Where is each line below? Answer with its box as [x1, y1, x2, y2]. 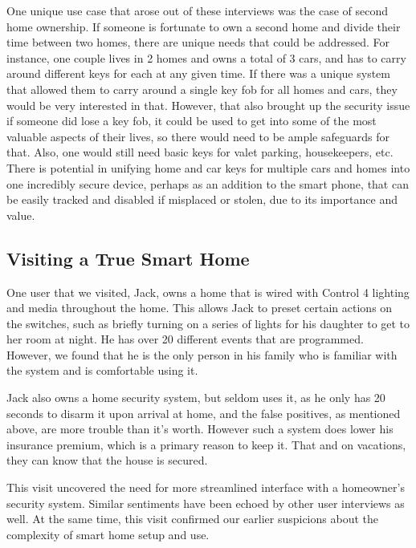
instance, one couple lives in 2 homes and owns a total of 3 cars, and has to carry [6, 49, 406, 66]
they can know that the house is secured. [6, 452, 208, 469]
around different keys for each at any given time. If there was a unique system [6, 65, 390, 82]
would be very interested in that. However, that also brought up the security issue [6, 96, 410, 113]
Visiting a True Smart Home [6, 246, 250, 270]
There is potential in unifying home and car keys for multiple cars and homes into [6, 159, 410, 176]
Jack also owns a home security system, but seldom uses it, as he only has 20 [6, 389, 385, 406]
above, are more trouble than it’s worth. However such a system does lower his [6, 420, 394, 437]
